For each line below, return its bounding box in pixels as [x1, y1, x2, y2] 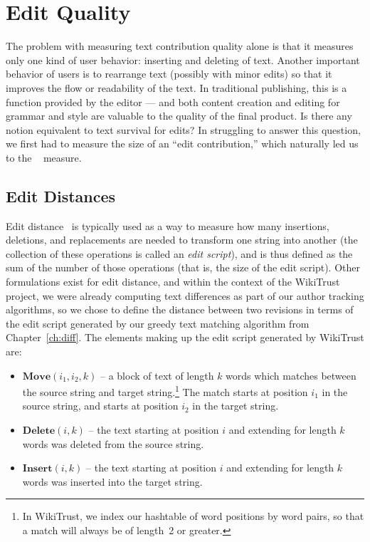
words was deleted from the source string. [22, 436, 204, 451]
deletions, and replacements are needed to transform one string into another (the [6, 232, 358, 247]
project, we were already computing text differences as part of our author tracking [6, 288, 364, 303]
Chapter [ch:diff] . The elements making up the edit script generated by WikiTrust [6, 330, 364, 345]
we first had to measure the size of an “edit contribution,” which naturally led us [6, 136, 359, 151]
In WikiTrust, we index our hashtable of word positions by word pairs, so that [22, 509, 364, 523]
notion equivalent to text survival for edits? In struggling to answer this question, [6, 122, 361, 137]
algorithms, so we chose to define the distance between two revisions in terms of [6, 302, 354, 317]
